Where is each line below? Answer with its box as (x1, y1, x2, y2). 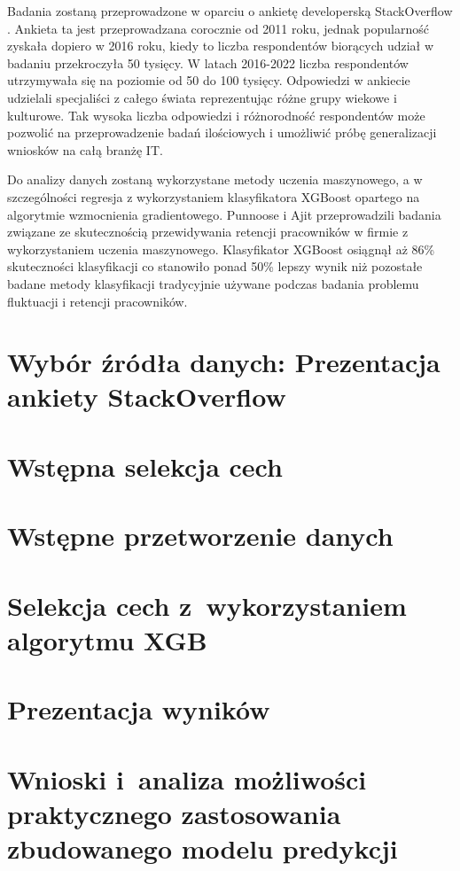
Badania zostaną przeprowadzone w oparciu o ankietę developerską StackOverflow (7, 2, 453, 19)
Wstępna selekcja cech (7, 447, 283, 484)
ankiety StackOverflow (7, 378, 286, 415)
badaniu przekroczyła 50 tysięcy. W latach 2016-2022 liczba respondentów (7, 53, 409, 72)
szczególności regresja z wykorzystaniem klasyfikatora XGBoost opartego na (7, 187, 420, 206)
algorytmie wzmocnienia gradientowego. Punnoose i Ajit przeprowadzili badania (7, 205, 441, 223)
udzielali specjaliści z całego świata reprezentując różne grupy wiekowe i (7, 88, 397, 106)
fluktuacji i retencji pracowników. (7, 292, 188, 310)
